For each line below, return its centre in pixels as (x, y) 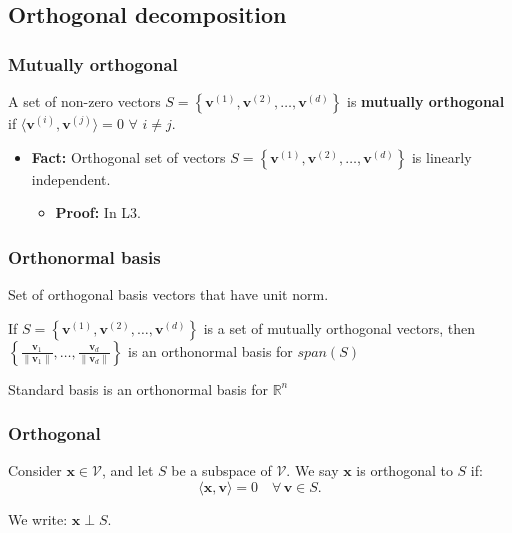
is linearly (441, 156)
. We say (312, 470)
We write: (38, 519)
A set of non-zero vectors (84, 101)
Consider (35, 470)
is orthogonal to (404, 470)
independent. (71, 178)
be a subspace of (221, 470)
